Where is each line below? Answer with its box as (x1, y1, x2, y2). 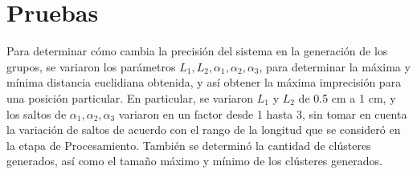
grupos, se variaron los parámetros (6, 58, 176, 75)
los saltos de (6, 105, 67, 122)
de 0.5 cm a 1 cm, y (298, 89, 396, 106)
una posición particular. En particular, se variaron (6, 89, 254, 106)
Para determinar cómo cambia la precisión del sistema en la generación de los (6, 42, 388, 59)
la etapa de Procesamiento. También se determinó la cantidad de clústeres (6, 136, 371, 153)
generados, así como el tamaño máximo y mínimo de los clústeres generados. (6, 152, 382, 169)
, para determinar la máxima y (259, 58, 411, 75)
